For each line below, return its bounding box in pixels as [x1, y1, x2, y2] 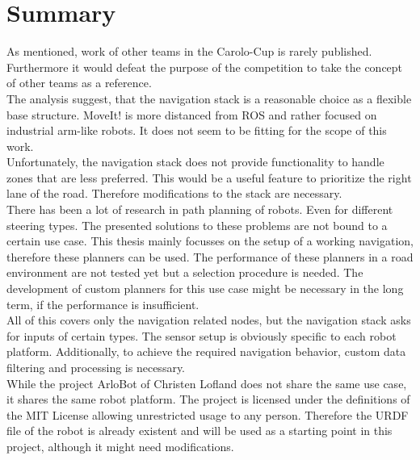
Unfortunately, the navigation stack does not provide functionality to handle [6, 153, 384, 170]
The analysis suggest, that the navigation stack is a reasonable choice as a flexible [6, 90, 412, 107]
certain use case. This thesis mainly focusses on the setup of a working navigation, [6, 232, 414, 249]
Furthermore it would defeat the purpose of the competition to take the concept [6, 58, 403, 75]
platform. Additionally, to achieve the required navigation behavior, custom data [6, 343, 406, 360]
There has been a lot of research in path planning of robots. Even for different [6, 201, 393, 218]
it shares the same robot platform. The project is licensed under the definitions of [6, 391, 410, 408]
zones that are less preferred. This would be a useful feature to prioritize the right [6, 169, 412, 186]
